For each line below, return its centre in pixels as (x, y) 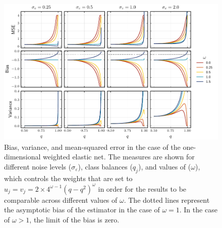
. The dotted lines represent (167, 199)
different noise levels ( (38, 166)
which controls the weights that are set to (68, 178)
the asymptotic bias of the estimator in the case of (82, 210)
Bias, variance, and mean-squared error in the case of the (92, 147)
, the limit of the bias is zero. (74, 220)
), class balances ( (105, 166)
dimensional (22, 157)
